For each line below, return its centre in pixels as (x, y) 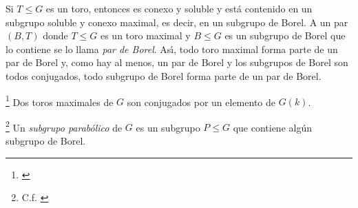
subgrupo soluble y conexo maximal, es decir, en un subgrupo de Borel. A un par (177, 22)
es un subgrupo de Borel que (285, 35)
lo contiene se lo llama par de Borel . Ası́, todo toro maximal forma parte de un (172, 49)
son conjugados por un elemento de (201, 102)
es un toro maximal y (145, 35)
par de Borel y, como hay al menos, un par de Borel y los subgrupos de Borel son (177, 62)
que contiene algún (272, 127)
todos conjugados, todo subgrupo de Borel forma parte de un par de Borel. (164, 75)
